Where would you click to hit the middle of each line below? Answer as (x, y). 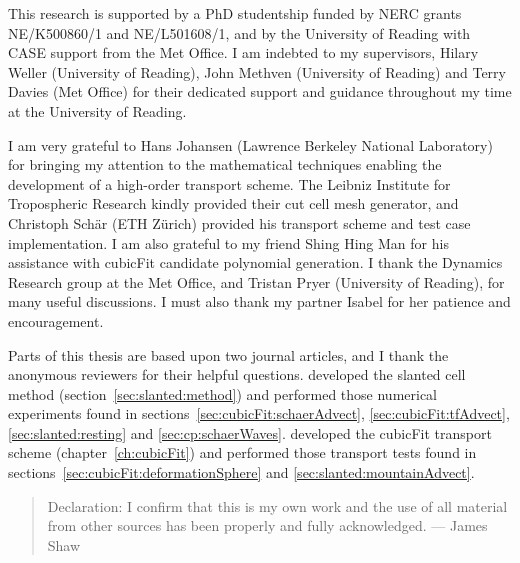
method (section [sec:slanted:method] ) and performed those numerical (222, 393)
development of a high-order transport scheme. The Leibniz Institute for (229, 183)
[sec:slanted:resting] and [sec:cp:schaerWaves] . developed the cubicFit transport (250, 432)
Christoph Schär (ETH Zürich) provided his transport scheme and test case (239, 222)
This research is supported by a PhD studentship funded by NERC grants (235, 13)
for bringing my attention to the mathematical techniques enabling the (225, 164)
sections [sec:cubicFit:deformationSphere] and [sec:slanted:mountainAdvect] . (241, 472)
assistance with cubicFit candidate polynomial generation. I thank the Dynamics (255, 262)
